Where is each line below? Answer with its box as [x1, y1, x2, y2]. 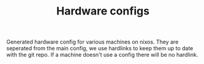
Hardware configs [56, 4, 150, 18]
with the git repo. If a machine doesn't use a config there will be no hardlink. [6, 51, 198, 59]
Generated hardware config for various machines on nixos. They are [6, 38, 179, 46]
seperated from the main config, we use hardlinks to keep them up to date [6, 45, 194, 52]
